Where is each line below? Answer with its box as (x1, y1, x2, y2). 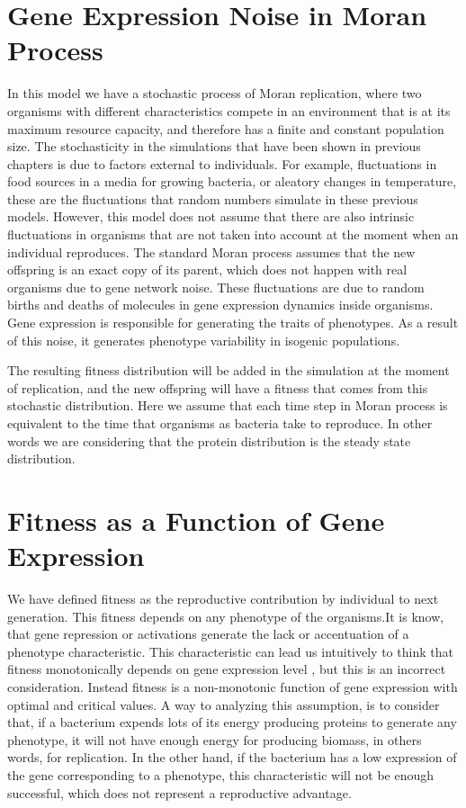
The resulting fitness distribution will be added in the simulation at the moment (7, 361, 450, 380)
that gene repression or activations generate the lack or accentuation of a (7, 624, 409, 643)
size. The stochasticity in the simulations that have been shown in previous (7, 137, 421, 156)
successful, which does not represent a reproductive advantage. (7, 783, 352, 802)
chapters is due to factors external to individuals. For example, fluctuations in (7, 154, 437, 173)
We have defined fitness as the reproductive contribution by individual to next (7, 589, 439, 608)
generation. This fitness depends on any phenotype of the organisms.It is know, (7, 606, 444, 625)
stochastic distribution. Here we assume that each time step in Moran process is (7, 396, 448, 415)
